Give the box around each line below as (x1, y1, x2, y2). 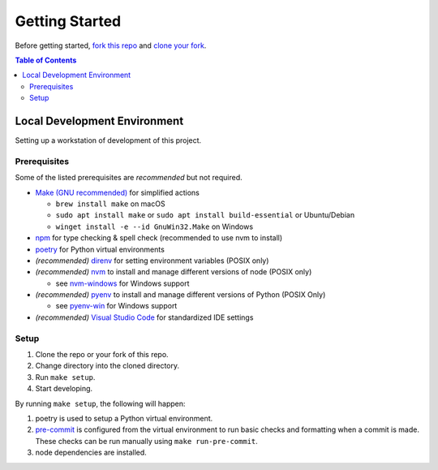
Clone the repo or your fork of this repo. (35, 349, 170, 359)
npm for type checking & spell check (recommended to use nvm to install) (35, 233, 283, 243)
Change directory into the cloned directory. (35, 361, 180, 371)
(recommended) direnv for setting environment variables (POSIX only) (35, 256, 269, 265)
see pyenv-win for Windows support (55, 301, 178, 311)
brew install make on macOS (55, 199, 165, 209)
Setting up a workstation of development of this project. (15, 136, 202, 145)
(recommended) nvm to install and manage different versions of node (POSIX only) (35, 267, 312, 277)
